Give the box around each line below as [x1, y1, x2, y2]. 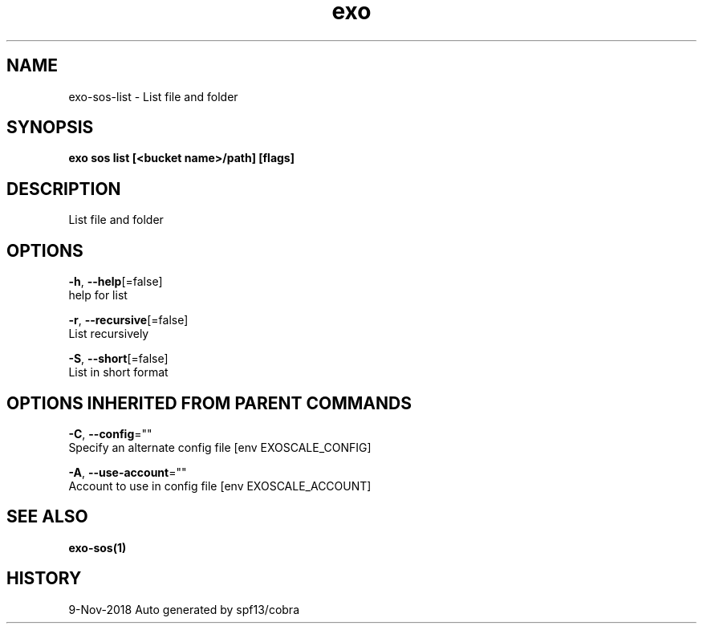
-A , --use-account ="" [68, 465, 187, 479]
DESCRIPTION [6, 178, 121, 199]
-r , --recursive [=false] [68, 313, 189, 327]
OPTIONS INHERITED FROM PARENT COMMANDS [6, 392, 412, 413]
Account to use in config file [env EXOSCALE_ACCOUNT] [68, 478, 372, 493]
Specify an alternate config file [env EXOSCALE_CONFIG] [68, 440, 372, 454]
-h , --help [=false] [68, 274, 163, 289]
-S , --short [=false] [68, 352, 169, 366]
